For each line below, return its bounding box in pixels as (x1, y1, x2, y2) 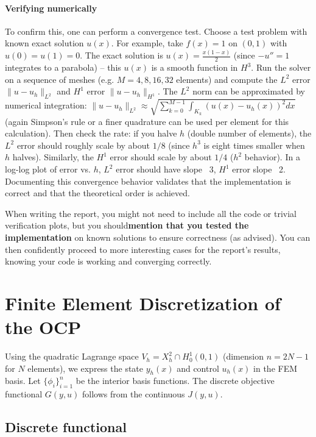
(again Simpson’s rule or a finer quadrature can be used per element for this (5, 115, 289, 127)
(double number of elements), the (187, 127, 312, 140)
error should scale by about (110, 151, 212, 163)
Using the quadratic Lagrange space (5, 350, 139, 363)
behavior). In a (244, 151, 300, 163)
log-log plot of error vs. (5, 163, 91, 176)
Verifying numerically (5, 1, 97, 14)
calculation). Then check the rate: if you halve (5, 127, 177, 140)
